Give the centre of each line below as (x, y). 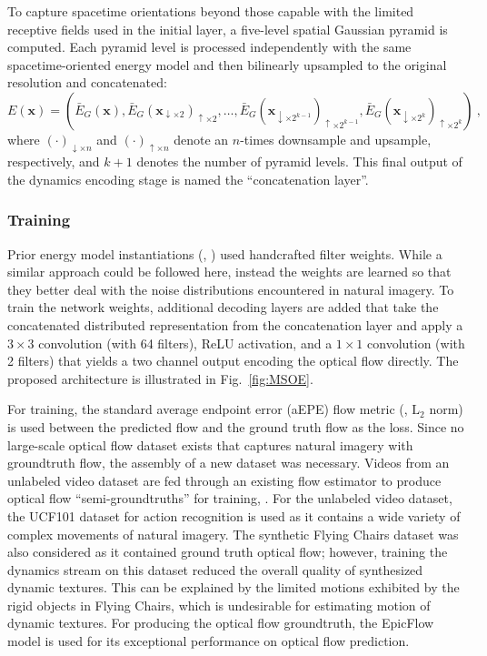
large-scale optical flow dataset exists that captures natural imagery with (210, 444)
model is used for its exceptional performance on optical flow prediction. (209, 641)
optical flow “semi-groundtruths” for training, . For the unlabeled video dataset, (230, 498)
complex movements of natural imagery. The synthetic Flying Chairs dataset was (233, 534)
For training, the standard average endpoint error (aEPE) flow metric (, (208, 409)
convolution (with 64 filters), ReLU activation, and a (185, 343)
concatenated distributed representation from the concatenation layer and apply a (235, 324)
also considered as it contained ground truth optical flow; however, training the (228, 552)
